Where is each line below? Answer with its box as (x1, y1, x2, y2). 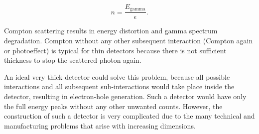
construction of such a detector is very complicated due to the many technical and (4, 111, 255, 121)
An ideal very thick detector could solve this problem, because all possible (4, 71, 230, 82)
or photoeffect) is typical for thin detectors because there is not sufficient (4, 45, 227, 55)
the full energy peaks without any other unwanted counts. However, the (4, 101, 223, 111)
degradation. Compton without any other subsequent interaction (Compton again (4, 35, 253, 46)
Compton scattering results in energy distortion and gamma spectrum (4, 25, 218, 36)
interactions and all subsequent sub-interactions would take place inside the (4, 81, 235, 92)
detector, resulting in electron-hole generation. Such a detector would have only (4, 91, 247, 102)
